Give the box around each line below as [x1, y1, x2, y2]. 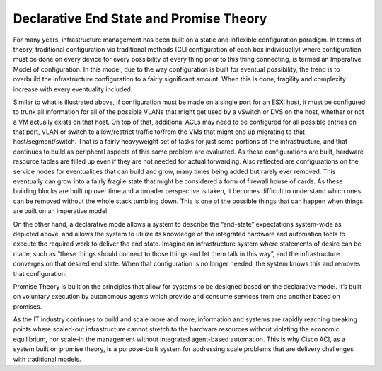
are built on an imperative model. [13, 207, 110, 215]
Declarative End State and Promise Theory [13, 11, 267, 26]
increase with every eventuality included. [13, 85, 133, 93]
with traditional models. [13, 355, 81, 363]
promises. [13, 302, 42, 311]
